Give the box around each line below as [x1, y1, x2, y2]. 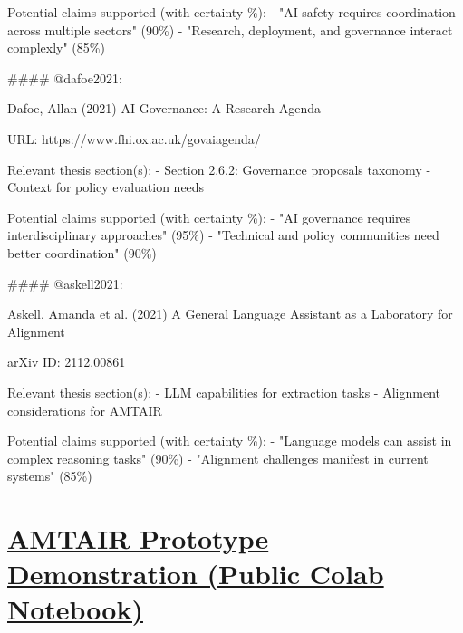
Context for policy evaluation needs [7, 177, 205, 197]
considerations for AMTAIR [7, 400, 162, 419]
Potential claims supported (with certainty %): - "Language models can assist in [7, 431, 452, 450]
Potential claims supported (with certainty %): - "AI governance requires [7, 207, 411, 226]
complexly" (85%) [7, 38, 105, 57]
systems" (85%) [7, 466, 92, 485]
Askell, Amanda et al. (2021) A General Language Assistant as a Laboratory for [7, 304, 453, 323]
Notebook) [7, 590, 143, 628]
